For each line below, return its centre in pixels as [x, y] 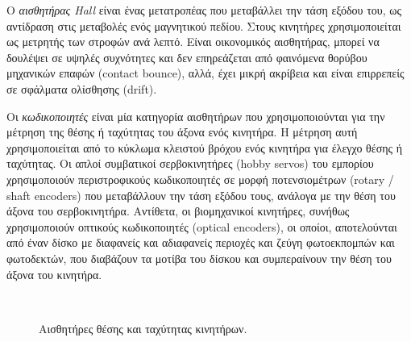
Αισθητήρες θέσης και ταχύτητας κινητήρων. [143, 328]
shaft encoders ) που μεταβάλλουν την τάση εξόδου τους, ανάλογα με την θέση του [201, 195]
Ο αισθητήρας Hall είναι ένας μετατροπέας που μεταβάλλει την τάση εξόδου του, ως [204, 10]
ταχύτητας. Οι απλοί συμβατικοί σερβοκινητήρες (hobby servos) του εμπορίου [190, 163]
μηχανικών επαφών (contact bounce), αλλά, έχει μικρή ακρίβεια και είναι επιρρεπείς [205, 73]
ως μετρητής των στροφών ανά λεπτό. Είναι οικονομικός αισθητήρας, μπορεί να [193, 42]
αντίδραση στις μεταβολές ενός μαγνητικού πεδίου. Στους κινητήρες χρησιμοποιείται [204, 25]
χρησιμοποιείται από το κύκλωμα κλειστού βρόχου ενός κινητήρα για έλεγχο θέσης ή [205, 147]
